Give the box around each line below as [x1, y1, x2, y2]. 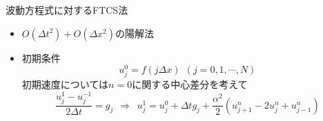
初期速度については [21, 77, 109, 91]
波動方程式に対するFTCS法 [6, 3, 128, 16]
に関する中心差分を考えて [132, 77, 248, 91]
